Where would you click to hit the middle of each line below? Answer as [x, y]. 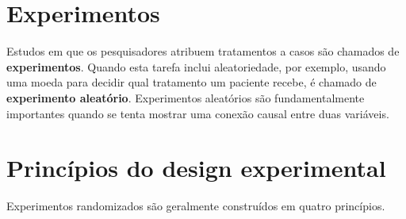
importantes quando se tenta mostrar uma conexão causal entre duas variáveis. [198, 113]
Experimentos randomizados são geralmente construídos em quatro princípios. [196, 206]
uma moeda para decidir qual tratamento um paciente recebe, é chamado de [192, 82]
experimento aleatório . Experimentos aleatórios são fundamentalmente [186, 97]
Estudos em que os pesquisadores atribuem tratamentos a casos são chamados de [203, 51]
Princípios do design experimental [196, 168]
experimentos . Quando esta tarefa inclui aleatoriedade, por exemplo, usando [196, 66]
